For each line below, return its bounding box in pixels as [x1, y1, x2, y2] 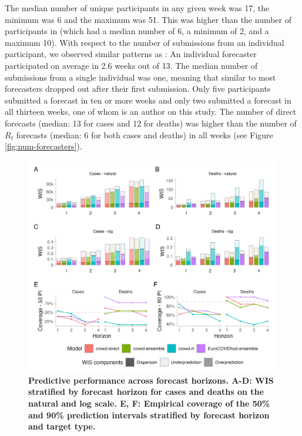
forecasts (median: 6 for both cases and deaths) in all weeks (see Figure [16, 128, 273, 141]
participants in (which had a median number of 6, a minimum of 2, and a [5, 25, 269, 37]
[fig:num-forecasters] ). [5, 140, 82, 152]
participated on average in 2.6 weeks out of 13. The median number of [5, 59, 258, 71]
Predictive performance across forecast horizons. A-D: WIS [28, 374, 274, 386]
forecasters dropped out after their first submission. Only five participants [5, 82, 271, 95]
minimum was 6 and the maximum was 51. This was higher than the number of [5, 13, 292, 25]
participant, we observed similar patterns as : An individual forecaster [5, 48, 257, 60]
